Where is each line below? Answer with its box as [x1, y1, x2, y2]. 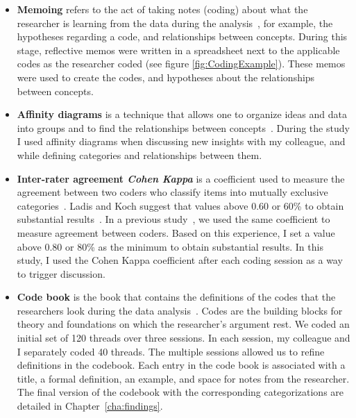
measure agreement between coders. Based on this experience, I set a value [17, 225, 335, 240]
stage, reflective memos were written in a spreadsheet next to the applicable [17, 42, 340, 57]
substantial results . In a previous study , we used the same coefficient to [17, 212, 330, 226]
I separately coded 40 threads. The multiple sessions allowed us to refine [17, 344, 325, 358]
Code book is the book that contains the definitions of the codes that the [17, 290, 336, 304]
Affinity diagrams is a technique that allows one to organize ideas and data [17, 107, 347, 122]
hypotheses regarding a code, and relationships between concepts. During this [17, 29, 348, 44]
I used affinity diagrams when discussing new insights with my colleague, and [17, 134, 346, 149]
